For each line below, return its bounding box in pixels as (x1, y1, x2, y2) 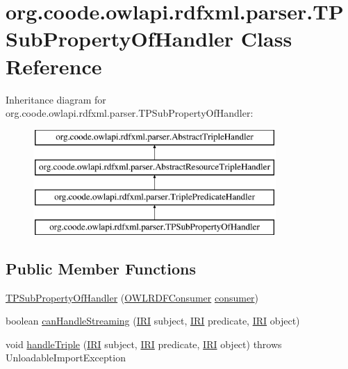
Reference (6, 51, 102, 80)
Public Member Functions (6, 257, 196, 279)
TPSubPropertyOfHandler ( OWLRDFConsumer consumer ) (6, 290, 259, 304)
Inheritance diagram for (6, 92, 106, 106)
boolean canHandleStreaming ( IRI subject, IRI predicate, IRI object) (6, 313, 300, 328)
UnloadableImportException (6, 350, 126, 365)
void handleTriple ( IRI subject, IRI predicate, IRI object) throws (6, 336, 282, 351)
